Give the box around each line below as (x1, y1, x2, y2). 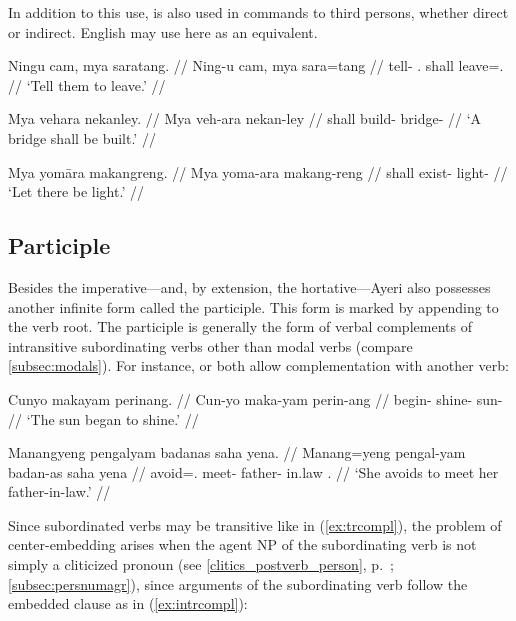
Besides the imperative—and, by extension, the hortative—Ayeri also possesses (8, 276, 491, 297)
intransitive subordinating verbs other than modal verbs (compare (8, 335, 413, 356)
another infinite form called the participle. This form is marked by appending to (8, 296, 499, 317)
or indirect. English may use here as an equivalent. (8, 21, 318, 42)
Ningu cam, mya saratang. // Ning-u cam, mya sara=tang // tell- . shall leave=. (8, 55, 504, 76)
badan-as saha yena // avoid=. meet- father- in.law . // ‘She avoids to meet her (8, 461, 499, 482)
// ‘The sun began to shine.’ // (8, 408, 199, 429)
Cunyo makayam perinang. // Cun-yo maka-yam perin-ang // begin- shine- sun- (8, 388, 503, 409)
